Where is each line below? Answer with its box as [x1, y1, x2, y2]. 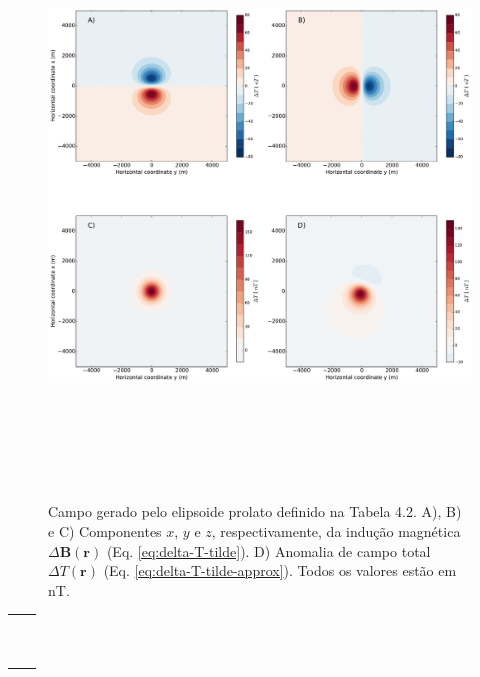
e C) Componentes [48, 520, 162, 541]
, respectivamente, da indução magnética [211, 520, 461, 541]
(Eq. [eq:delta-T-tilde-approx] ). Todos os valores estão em [103, 560, 457, 581]
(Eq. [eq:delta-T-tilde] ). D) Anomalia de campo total [106, 540, 431, 561]
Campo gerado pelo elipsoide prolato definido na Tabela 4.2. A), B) [48, 501, 462, 522]
